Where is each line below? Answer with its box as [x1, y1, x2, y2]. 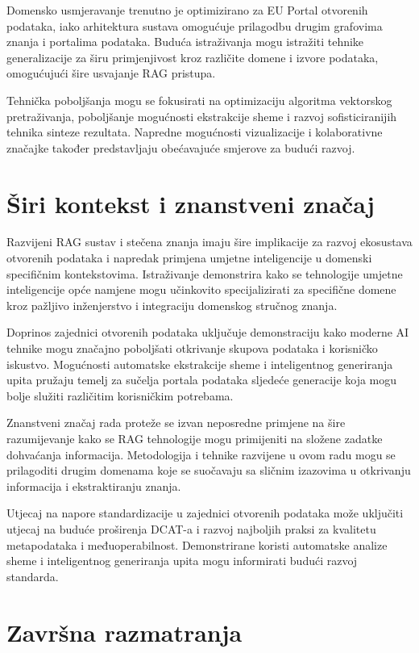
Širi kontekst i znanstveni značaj [6, 186, 375, 220]
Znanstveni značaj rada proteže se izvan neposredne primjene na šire [6, 414, 346, 431]
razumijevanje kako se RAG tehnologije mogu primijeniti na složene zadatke [6, 430, 383, 446]
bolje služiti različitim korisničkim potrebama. [6, 387, 234, 404]
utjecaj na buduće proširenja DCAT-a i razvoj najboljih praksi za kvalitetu [6, 520, 376, 537]
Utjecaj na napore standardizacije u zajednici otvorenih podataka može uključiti [6, 504, 404, 521]
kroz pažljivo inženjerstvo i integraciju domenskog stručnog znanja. [6, 296, 338, 313]
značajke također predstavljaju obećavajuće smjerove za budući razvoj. [6, 139, 355, 156]
